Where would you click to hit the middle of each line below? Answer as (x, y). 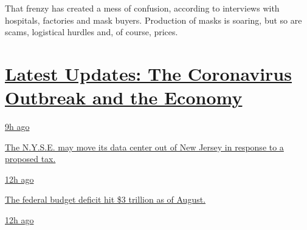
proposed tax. (30, 159)
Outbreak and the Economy (124, 97)
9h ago (17, 127)
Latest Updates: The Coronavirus (148, 73)
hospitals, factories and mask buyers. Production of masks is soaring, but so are (153, 20)
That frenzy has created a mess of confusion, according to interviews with (142, 8)
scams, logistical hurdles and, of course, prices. (91, 32)
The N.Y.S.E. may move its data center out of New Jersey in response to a (144, 147)
